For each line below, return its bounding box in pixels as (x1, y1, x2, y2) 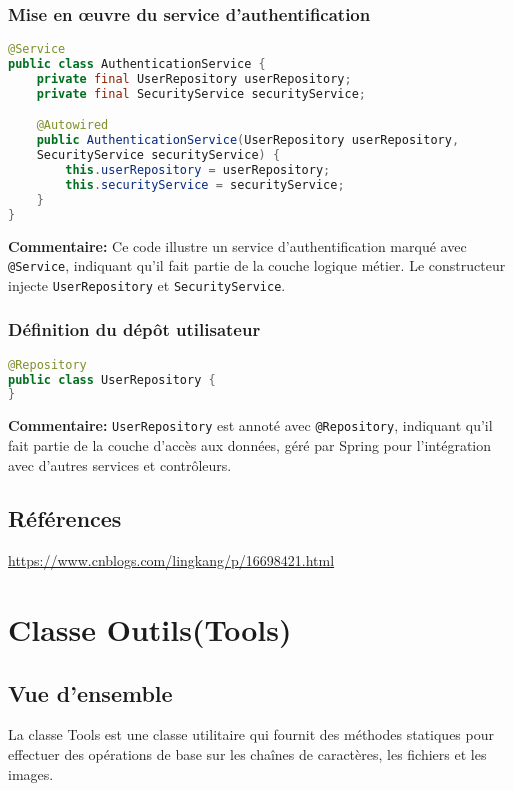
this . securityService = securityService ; (65, 177, 345, 192)
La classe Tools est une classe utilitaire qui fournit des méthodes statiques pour (8, 724, 494, 745)
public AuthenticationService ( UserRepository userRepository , (36, 133, 460, 148)
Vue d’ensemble (8, 677, 173, 708)
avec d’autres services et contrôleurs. (8, 454, 232, 475)
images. (8, 763, 54, 784)
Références (8, 503, 122, 534)
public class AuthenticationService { (8, 57, 266, 72)
